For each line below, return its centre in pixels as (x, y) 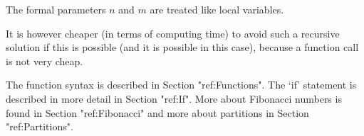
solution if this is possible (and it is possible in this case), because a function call (182, 47)
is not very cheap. (45, 61)
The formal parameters (56, 9)
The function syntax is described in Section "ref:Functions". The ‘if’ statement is (181, 85)
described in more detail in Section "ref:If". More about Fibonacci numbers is (174, 98)
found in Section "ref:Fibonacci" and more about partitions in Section (157, 112)
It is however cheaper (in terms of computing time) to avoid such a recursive (173, 33)
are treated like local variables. (217, 9)
